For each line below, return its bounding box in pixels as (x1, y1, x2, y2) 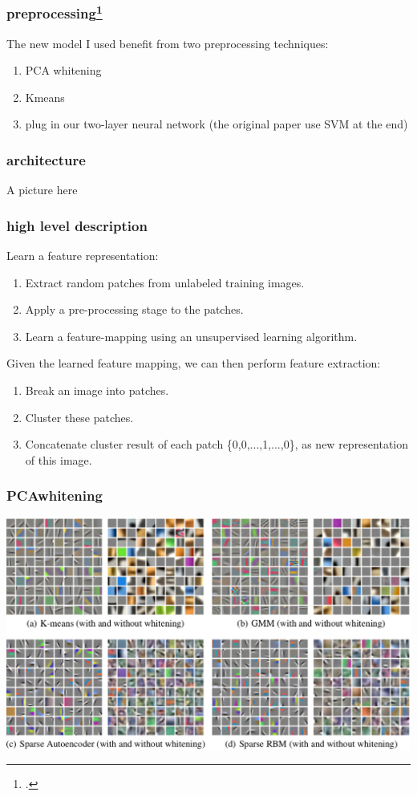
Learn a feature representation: (6, 247, 159, 264)
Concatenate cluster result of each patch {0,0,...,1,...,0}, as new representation (25, 436, 409, 453)
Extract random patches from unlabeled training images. (25, 274, 305, 290)
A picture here (6, 181, 78, 198)
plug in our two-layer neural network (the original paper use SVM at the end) (25, 116, 408, 132)
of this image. (25, 451, 92, 468)
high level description (6, 215, 148, 235)
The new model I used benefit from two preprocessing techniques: (6, 35, 329, 51)
